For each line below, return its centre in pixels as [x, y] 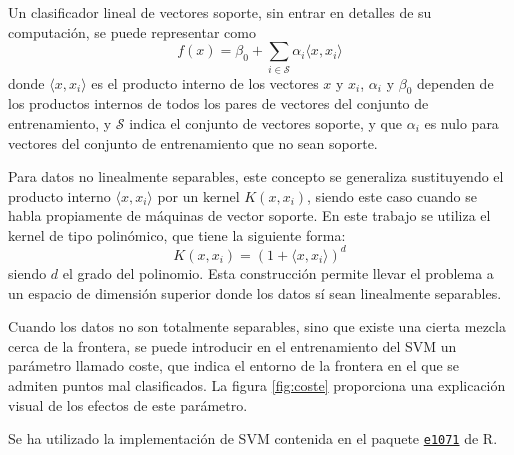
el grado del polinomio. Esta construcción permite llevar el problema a [278, 272]
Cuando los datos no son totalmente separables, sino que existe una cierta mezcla [257, 326]
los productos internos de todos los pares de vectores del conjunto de [218, 103]
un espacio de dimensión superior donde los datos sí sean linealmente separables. [255, 292]
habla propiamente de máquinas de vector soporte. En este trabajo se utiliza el [249, 215]
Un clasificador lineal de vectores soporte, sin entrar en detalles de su [220, 12]
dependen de [455, 82]
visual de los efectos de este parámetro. [128, 404]
